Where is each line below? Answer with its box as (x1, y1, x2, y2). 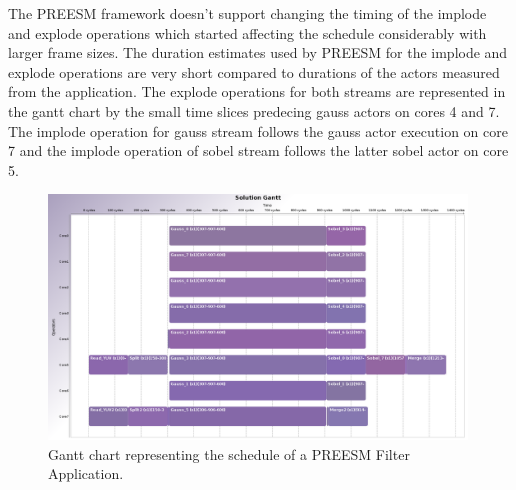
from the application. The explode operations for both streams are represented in (8, 81, 506, 102)
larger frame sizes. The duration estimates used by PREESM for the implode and (8, 42, 508, 63)
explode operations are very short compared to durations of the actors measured (8, 61, 500, 82)
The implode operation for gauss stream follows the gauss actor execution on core (8, 120, 508, 141)
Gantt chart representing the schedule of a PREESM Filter (48, 443, 410, 464)
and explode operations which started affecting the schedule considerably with (8, 22, 487, 43)
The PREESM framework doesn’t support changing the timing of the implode (8, 3, 487, 23)
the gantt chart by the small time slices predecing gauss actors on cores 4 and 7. (8, 100, 500, 121)
